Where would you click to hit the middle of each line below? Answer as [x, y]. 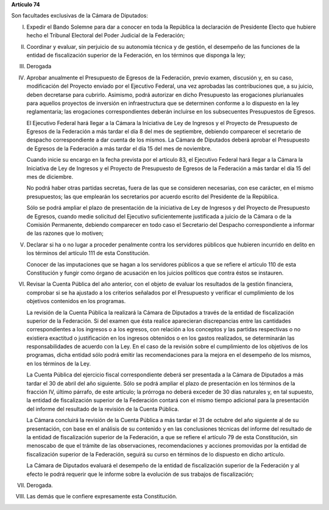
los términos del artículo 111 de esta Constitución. [88, 253]
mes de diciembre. [50, 177]
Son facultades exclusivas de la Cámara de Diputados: [80, 16]
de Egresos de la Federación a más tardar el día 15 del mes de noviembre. [119, 148]
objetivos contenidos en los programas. [76, 301]
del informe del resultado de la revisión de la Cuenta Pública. [103, 409]
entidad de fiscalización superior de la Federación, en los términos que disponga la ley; [136, 55]
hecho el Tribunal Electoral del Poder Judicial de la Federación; [106, 35]
